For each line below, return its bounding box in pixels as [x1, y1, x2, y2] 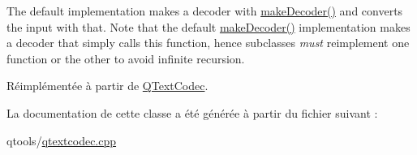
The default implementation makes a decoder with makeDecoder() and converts [6, 2, 403, 19]
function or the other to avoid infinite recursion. [6, 50, 245, 67]
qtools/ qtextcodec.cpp [6, 131, 117, 149]
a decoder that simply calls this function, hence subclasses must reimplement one [6, 34, 410, 51]
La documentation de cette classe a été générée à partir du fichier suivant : [6, 104, 378, 121]
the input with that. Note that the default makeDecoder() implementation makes [6, 18, 411, 35]
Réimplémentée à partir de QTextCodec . [6, 77, 208, 94]
